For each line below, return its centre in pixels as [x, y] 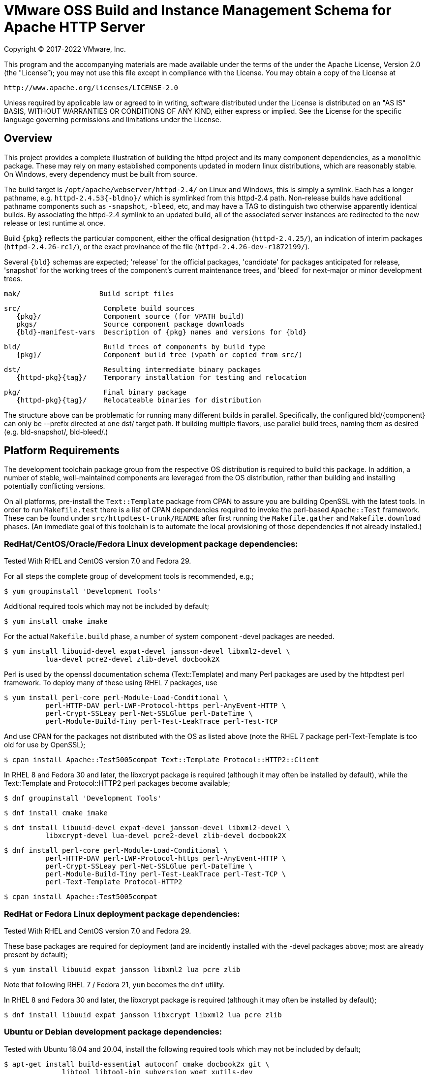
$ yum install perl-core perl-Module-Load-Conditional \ [116, 698]
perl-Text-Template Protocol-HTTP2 [114, 882]
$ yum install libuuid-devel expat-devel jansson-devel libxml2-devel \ [147, 652]
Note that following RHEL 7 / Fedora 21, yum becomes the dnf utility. [114, 984]
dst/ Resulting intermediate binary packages [133, 369]
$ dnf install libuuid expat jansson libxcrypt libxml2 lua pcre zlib [143, 1015]
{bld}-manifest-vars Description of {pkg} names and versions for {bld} [162, 332]
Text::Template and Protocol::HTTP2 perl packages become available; [117, 783]
